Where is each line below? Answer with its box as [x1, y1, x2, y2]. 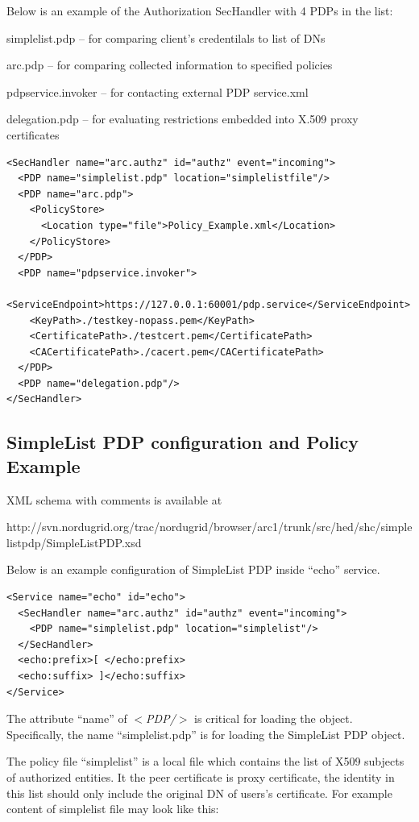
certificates [6, 126, 60, 143]
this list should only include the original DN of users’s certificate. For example [6, 784, 392, 801]
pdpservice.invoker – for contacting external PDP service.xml [6, 83, 309, 100]
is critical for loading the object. [194, 710, 353, 727]
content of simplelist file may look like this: [6, 800, 219, 817]
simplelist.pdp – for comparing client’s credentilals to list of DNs [6, 29, 326, 46]
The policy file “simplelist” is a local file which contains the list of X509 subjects [6, 753, 404, 770]
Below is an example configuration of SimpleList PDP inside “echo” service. [6, 561, 380, 578]
